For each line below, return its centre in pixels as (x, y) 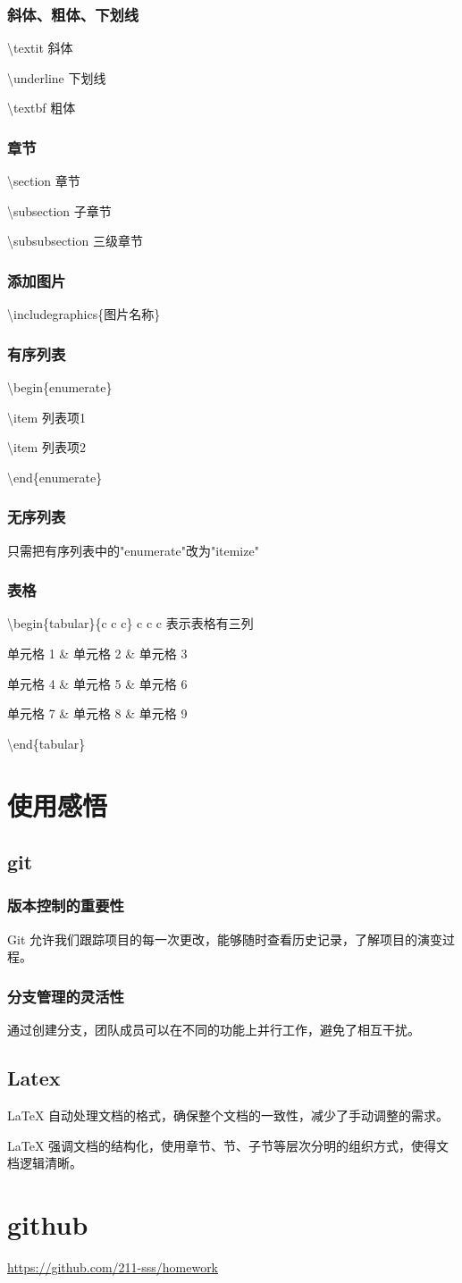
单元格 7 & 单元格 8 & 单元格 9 (97, 713)
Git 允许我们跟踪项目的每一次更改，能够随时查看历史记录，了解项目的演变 (225, 939)
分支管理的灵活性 (66, 996)
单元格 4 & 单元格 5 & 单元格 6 (97, 683)
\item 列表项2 (46, 447)
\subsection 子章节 (59, 210)
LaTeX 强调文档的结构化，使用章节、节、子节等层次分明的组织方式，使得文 (228, 1145)
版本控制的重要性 (66, 906)
